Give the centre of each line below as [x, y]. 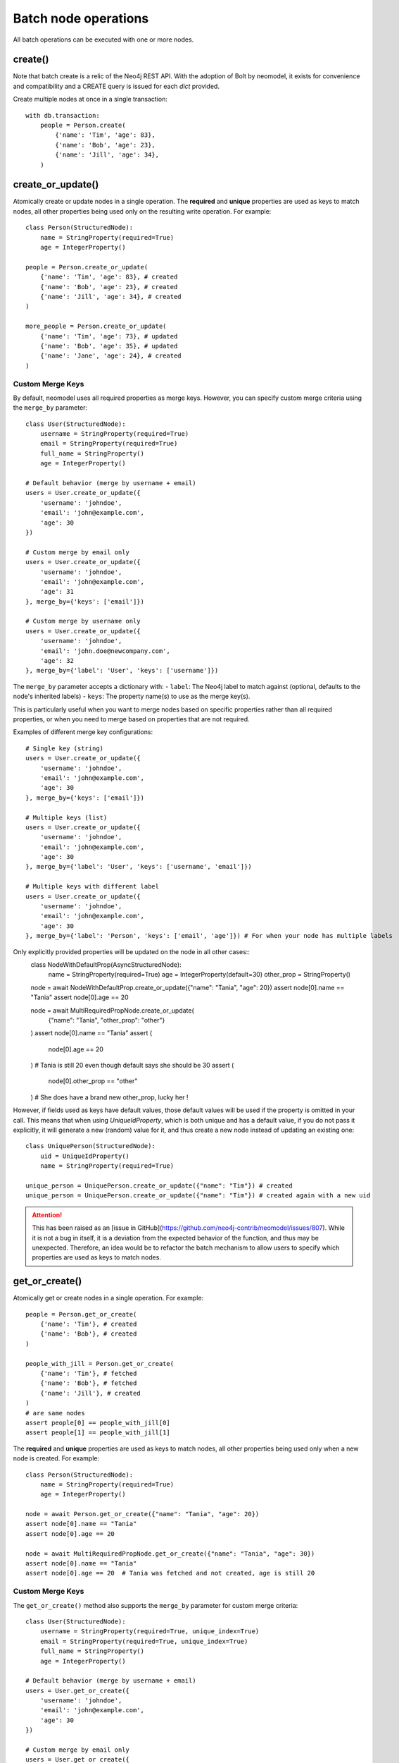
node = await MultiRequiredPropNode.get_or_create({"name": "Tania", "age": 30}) [170, 1554]
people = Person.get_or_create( [81, 1314]
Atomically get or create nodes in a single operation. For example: [108, 1298]
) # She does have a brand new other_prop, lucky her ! [110, 1097]
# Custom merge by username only [83, 621]
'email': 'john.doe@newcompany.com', [105, 651]
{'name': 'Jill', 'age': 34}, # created [111, 297]
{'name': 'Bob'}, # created [88, 1334]
